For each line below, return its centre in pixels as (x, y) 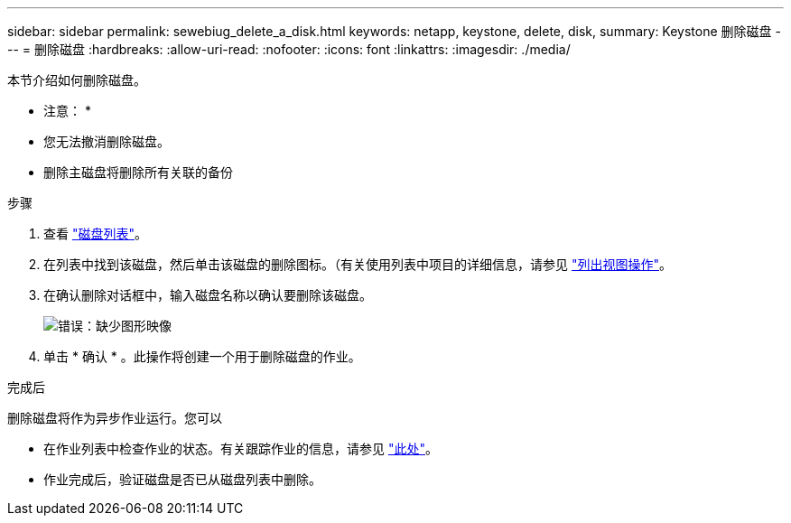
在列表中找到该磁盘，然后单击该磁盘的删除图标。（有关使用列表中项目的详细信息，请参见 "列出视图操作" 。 (358, 264)
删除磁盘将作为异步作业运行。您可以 (115, 418)
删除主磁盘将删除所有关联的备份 (138, 172)
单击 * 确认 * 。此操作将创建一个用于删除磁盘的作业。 (202, 356)
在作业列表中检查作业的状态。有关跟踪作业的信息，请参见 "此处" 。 (241, 448)
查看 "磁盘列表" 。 (95, 233)
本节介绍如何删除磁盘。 (77, 80)
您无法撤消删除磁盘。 (107, 141)
